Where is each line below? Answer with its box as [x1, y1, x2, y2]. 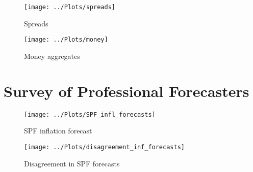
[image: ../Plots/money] [24, 36, 108, 44]
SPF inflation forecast [24, 125, 92, 136]
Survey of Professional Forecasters [4, 80, 249, 101]
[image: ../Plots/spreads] [24, 4, 115, 11]
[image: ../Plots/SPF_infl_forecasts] [24, 111, 156, 118]
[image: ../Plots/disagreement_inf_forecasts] [24, 143, 185, 151]
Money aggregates [24, 50, 80, 61]
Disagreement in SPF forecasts [24, 158, 120, 168]
